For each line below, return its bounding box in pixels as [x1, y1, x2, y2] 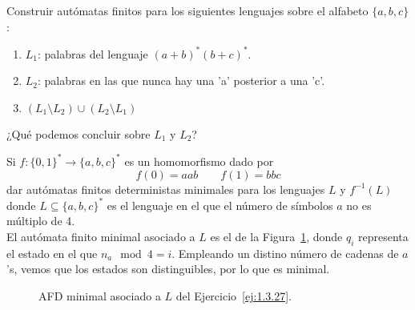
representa [358, 227, 409, 244]
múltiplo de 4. [6, 212, 75, 229]
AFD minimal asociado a [38, 287, 161, 304]
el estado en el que [6, 244, 98, 261]
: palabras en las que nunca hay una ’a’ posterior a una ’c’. [38, 72, 325, 89]
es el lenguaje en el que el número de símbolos [107, 196, 333, 213]
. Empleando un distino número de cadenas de [171, 244, 399, 261]
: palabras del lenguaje [38, 45, 148, 62]
